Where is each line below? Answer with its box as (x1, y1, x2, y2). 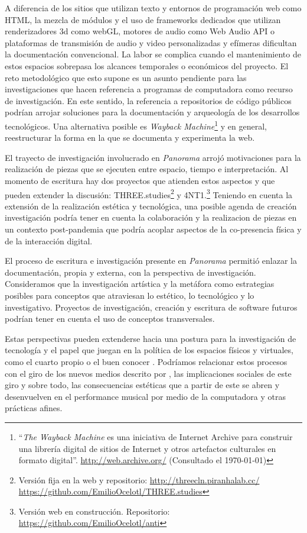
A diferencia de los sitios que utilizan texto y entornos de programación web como (5, 2, 302, 14)
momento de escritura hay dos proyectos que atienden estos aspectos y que (5, 174, 275, 186)
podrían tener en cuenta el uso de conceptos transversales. (5, 312, 215, 325)
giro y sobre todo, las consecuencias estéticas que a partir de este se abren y (5, 379, 280, 391)
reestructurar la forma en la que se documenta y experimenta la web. (5, 131, 255, 144)
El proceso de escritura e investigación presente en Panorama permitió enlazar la (5, 254, 297, 267)
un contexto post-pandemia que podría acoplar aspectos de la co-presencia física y (5, 223, 302, 235)
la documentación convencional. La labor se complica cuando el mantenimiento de (5, 48, 301, 60)
